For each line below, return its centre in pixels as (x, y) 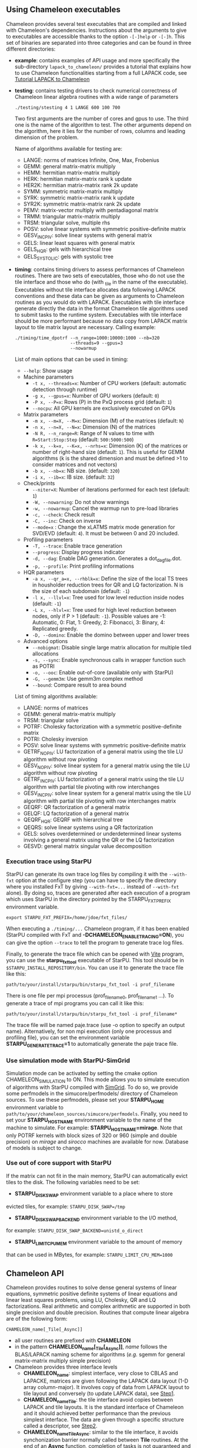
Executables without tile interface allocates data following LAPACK (95, 290)
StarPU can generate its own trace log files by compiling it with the (87, 874)
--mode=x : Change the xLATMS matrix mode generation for (103, 527)
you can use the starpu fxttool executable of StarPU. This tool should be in (95, 961)
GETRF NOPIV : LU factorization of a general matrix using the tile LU (103, 752)
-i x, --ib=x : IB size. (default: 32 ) (73, 477)
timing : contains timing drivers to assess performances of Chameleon (99, 270)
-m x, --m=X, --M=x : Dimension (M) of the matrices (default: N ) (108, 421)
